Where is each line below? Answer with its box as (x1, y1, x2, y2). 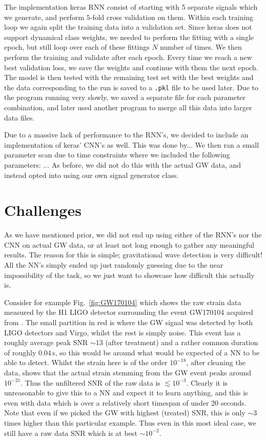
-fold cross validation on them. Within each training (90, 11, 254, 22)
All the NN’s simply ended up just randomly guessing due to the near (4, 259, 223, 270)
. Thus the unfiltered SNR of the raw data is (21, 377, 160, 388)
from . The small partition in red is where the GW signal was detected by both (4, 317, 253, 328)
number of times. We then (160, 42, 242, 52)
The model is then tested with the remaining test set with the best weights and (4, 72, 254, 83)
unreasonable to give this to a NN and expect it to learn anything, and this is (4, 387, 248, 398)
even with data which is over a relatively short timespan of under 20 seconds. (4, 397, 247, 408)
